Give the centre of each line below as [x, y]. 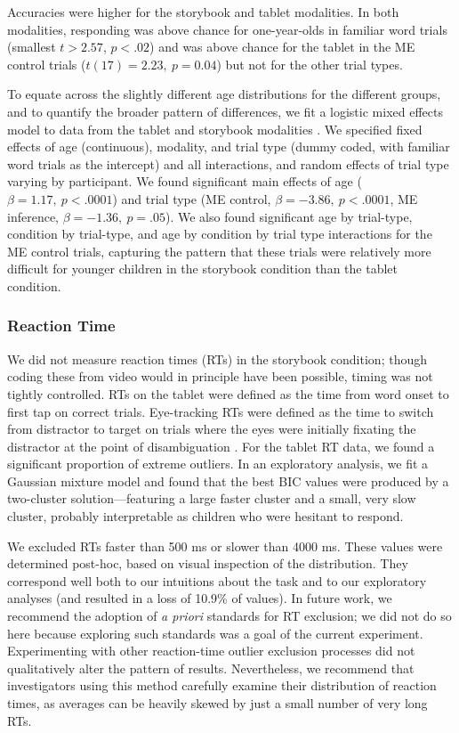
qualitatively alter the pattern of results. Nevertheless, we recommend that [211, 668]
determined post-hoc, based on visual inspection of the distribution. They [208, 563]
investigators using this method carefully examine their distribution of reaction [222, 685]
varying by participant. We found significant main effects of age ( [185, 181]
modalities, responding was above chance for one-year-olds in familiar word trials [227, 29]
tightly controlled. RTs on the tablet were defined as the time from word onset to [228, 393]
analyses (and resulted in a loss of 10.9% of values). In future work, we [200, 598]
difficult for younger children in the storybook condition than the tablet [202, 269]
